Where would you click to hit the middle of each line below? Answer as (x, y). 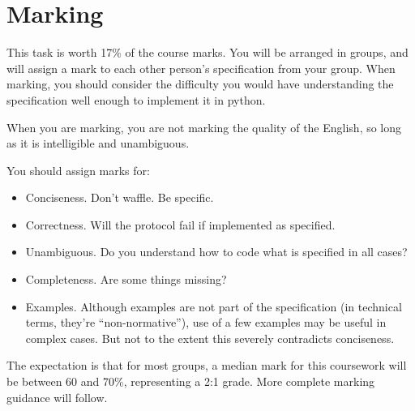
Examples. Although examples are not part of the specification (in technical (214, 306)
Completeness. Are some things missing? (126, 279)
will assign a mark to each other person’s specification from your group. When (201, 68)
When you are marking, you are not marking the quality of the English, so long (204, 127)
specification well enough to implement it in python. (136, 99)
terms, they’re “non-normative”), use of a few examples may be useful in (206, 322)
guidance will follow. (57, 397)
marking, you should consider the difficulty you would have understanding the (200, 84)
